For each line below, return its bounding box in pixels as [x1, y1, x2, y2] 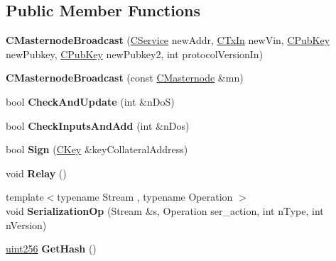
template [6, 189, 44, 204]
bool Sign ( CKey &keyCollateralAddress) [6, 142, 188, 157]
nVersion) [6, 217, 47, 232]
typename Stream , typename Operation [57, 189, 233, 204]
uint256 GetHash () [6, 241, 97, 256]
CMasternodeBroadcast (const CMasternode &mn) [6, 70, 244, 85]
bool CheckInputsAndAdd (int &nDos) [6, 118, 190, 133]
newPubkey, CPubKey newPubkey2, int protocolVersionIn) [6, 46, 264, 61]
